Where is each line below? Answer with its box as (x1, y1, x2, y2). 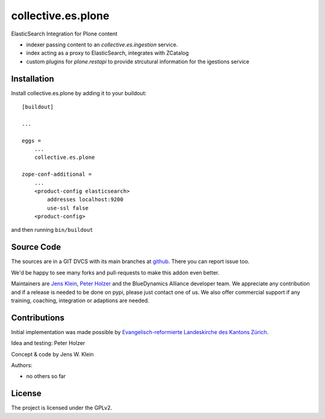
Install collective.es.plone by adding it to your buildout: (11, 89, 147, 96)
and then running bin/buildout (11, 226, 93, 234)
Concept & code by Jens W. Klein (11, 350, 94, 358)
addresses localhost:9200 (47, 196, 123, 203)
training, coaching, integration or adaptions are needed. (11, 297, 150, 304)
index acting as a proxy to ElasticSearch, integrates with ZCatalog (26, 49, 189, 57)
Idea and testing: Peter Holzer (11, 340, 85, 347)
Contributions (11, 312, 64, 323)
